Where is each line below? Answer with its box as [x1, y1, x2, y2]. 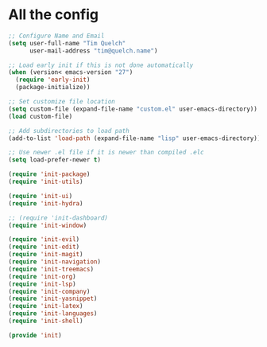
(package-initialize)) [15, 84, 91, 92]
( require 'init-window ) [8, 221, 87, 229]
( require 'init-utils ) [8, 177, 83, 186]
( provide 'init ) [8, 331, 62, 339]
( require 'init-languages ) [8, 310, 98, 318]
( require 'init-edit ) [8, 243, 80, 251]
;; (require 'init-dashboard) [8, 213, 109, 222]
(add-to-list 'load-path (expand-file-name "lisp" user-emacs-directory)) [8, 134, 261, 142]
